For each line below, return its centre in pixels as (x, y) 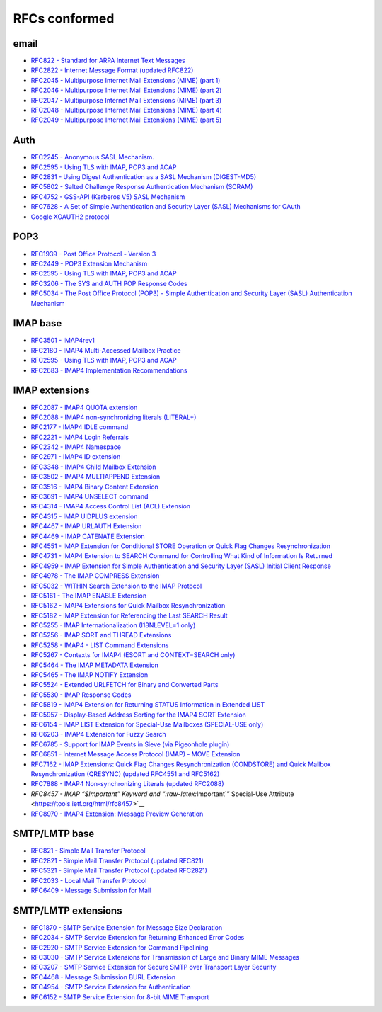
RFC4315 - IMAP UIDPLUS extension (84, 516)
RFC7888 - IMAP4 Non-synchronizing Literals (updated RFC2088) (127, 784)
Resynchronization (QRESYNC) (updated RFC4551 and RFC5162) (125, 774)
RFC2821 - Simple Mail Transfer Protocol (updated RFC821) (117, 860)
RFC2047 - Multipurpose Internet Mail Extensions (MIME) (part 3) (126, 100)
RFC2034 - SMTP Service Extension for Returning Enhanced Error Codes (138, 938)
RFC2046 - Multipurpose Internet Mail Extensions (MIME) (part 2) (126, 90)
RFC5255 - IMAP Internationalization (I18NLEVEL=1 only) (113, 625)
